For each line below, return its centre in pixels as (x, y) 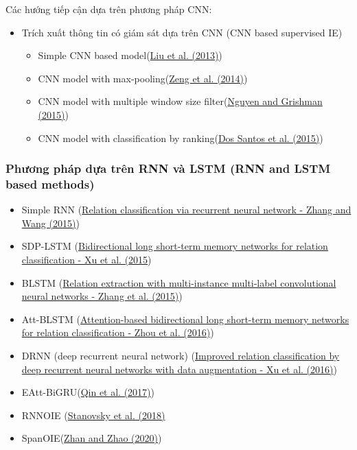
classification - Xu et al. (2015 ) (87, 260)
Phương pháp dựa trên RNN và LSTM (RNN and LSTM (168, 168)
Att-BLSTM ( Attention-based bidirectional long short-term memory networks (185, 319)
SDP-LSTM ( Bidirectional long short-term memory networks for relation (175, 246)
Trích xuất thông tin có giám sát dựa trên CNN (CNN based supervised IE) (182, 32)
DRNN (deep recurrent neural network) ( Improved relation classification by (181, 356)
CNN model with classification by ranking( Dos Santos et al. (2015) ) (181, 138)
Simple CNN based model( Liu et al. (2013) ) (130, 55)
